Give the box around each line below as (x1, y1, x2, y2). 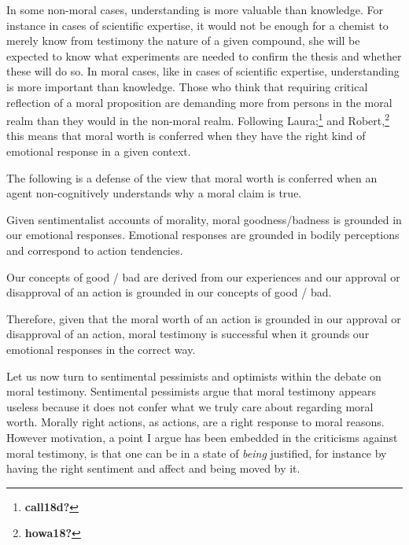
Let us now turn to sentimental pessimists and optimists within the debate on (6, 367, 381, 384)
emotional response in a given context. (6, 143, 191, 159)
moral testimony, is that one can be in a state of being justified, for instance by (6, 444, 387, 461)
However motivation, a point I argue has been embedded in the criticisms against (6, 429, 398, 445)
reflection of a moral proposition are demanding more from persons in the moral (6, 94, 392, 110)
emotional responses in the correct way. (6, 341, 196, 357)
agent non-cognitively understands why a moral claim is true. (6, 185, 302, 201)
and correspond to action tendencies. (6, 241, 183, 258)
